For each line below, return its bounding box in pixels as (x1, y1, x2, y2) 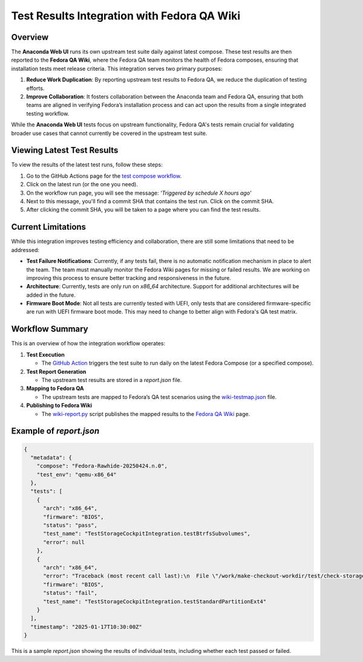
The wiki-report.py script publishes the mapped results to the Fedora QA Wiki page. (41, 410, 250, 417)
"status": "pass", (43, 522, 98, 529)
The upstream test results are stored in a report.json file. (41, 376, 182, 383)
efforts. (26, 85, 45, 92)
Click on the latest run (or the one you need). (26, 181, 139, 188)
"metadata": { (30, 454, 73, 461)
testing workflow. (26, 109, 70, 117)
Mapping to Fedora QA (26, 385, 84, 392)
